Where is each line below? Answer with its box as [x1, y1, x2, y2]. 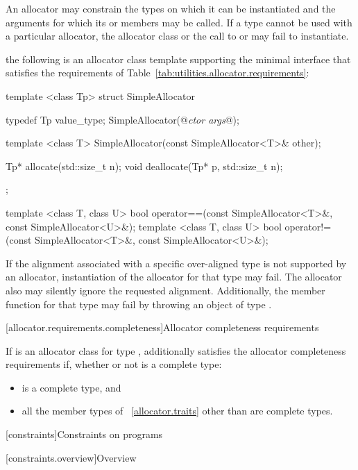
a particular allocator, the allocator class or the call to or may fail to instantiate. [6, 28, 349, 43]
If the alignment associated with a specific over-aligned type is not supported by [6, 255, 347, 270]
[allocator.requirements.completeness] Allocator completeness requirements [6, 320, 319, 335]
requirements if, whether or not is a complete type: [6, 357, 222, 371]
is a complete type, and [22, 380, 121, 394]
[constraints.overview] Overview [6, 450, 137, 464]
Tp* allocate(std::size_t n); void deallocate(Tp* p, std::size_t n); [6, 158, 283, 173]
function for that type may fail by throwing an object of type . [6, 296, 272, 311]
